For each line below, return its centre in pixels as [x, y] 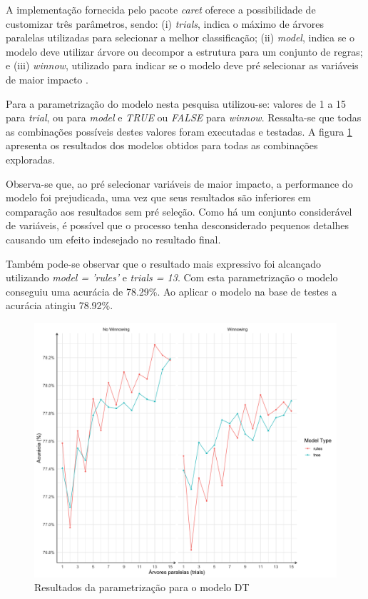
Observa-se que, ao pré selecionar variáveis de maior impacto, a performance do [179, 183]
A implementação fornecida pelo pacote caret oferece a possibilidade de [161, 9]
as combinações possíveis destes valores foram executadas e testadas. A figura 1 [179, 131]
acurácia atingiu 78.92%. [60, 305]
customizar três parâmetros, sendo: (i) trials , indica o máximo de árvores [165, 23]
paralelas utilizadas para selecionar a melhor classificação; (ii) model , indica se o [180, 37]
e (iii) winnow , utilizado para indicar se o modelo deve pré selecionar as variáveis [182, 65]
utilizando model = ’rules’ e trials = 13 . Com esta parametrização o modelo [172, 277]
